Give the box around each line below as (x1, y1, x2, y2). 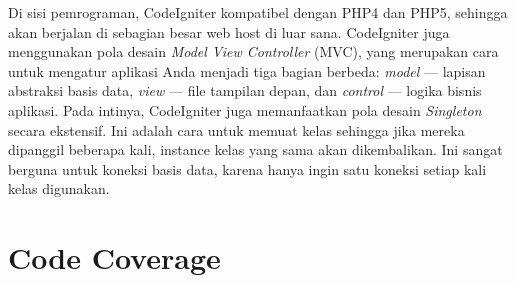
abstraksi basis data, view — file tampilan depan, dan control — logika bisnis (8, 80, 482, 101)
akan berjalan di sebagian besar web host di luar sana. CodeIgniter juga (8, 21, 450, 42)
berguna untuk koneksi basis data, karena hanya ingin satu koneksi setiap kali (8, 158, 487, 179)
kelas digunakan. (8, 178, 110, 199)
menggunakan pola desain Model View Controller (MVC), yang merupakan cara (8, 41, 499, 62)
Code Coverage (8, 237, 221, 278)
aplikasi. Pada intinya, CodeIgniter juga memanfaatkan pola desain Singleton (8, 99, 482, 120)
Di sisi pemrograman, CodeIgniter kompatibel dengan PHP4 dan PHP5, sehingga (8, 2, 508, 22)
